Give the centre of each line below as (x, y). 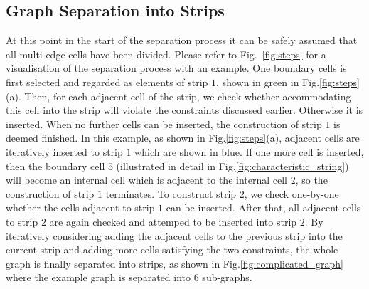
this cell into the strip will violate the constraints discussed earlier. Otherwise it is (184, 110)
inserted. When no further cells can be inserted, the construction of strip (164, 124)
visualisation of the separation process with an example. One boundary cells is (176, 68)
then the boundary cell (55, 165)
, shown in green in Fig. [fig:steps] (288, 82)
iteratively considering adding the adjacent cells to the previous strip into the (174, 235)
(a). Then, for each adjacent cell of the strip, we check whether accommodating (178, 96)
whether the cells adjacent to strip (80, 207)
